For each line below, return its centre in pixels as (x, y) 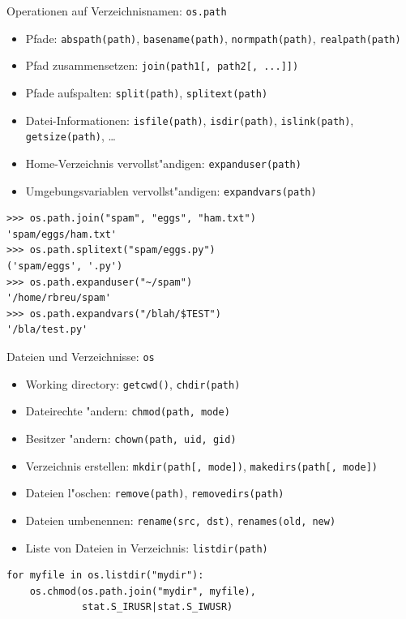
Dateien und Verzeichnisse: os (81, 356)
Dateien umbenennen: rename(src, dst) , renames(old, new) (181, 520)
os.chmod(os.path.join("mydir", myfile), (143, 591)
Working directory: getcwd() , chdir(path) (133, 383)
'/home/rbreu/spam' (59, 298)
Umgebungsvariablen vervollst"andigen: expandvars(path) (171, 190)
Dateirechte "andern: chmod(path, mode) (128, 411)
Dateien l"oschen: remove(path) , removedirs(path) (155, 493)
